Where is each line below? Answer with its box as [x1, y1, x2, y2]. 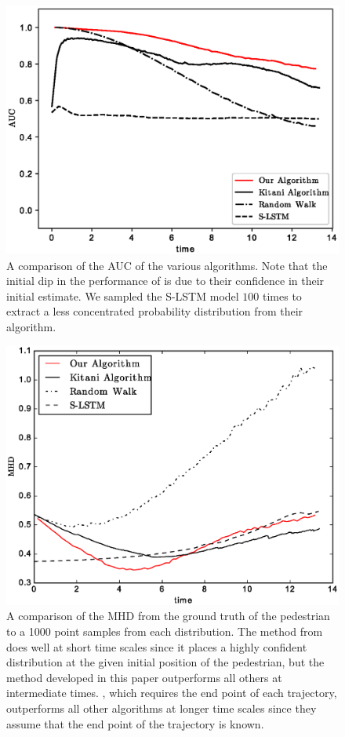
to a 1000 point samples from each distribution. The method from [6, 623, 323, 639]
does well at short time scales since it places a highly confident [6, 638, 307, 655]
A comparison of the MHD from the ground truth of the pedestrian [6, 607, 330, 624]
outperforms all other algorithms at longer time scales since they [6, 699, 317, 716]
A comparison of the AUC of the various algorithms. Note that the [6, 257, 328, 273]
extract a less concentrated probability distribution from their [6, 303, 303, 319]
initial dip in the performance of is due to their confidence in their [6, 272, 325, 289]
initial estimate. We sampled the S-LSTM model [6, 287, 239, 304]
